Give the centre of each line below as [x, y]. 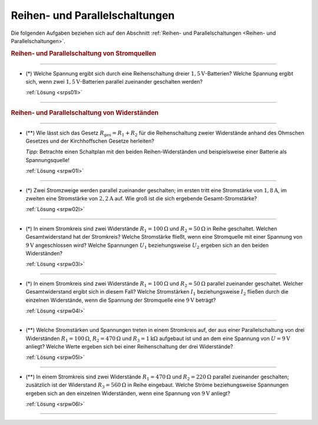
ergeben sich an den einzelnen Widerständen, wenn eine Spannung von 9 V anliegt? [128, 393]
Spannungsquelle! [48, 160]
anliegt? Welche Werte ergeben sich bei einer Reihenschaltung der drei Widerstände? [129, 347]
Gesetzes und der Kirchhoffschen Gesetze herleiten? [90, 141]
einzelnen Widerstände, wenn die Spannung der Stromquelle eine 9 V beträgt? [121, 300]
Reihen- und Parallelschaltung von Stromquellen [83, 53]
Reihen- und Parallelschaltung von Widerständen [85, 113]
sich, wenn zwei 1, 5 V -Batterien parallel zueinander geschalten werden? [114, 81]
